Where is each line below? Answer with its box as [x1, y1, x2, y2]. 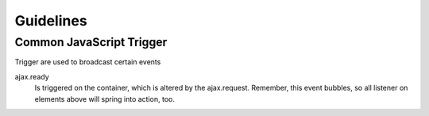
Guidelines [14, 12, 87, 29]
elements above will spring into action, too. [34, 94, 175, 103]
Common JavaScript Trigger [14, 35, 168, 49]
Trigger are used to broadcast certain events [14, 57, 161, 67]
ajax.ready [14, 72, 49, 81]
